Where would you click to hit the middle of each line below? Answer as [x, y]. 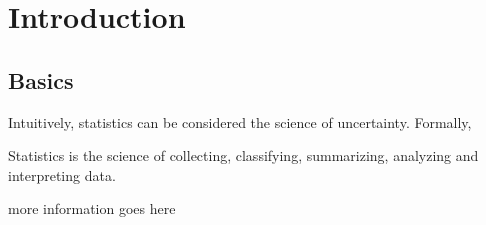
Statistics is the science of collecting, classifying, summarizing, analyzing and [243, 155]
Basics [41, 79]
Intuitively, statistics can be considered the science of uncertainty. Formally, [240, 121]
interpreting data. [62, 174]
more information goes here [92, 208]
